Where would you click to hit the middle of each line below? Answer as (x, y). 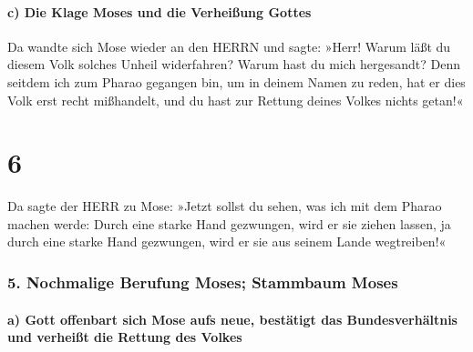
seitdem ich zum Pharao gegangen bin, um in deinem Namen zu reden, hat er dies (236, 81)
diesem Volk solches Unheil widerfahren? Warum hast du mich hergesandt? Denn (234, 64)
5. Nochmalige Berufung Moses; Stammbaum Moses (203, 282)
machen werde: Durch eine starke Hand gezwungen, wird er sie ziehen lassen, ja (229, 223)
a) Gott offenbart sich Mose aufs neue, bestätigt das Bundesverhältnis (232, 319)
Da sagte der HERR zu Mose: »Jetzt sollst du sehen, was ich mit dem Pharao (225, 206)
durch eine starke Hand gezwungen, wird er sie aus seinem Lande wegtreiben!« (227, 241)
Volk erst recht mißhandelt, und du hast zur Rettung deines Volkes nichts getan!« (236, 100)
